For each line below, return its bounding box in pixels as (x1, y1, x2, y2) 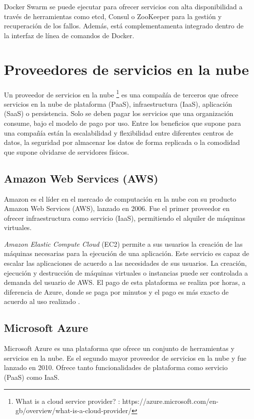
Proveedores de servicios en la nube (4, 59, 249, 79)
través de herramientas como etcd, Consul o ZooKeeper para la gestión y (4, 11, 222, 21)
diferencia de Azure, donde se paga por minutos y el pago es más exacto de (4, 286, 229, 297)
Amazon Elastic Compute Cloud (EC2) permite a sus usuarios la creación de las (4, 238, 243, 249)
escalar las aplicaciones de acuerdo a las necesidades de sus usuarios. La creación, (4, 258, 247, 268)
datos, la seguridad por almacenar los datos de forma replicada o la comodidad (4, 137, 240, 147)
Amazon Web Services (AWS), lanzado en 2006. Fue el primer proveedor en (4, 203, 230, 213)
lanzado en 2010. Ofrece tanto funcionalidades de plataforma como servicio (4, 362, 228, 372)
